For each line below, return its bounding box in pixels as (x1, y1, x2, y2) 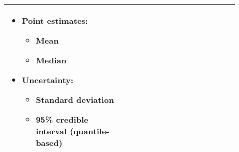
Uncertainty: (22, 74, 74, 86)
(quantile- (70, 125, 109, 137)
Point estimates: (22, 15, 88, 26)
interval (36, 125, 67, 137)
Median (36, 54, 67, 66)
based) (36, 137, 63, 148)
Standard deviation (36, 94, 114, 105)
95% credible (36, 113, 88, 125)
